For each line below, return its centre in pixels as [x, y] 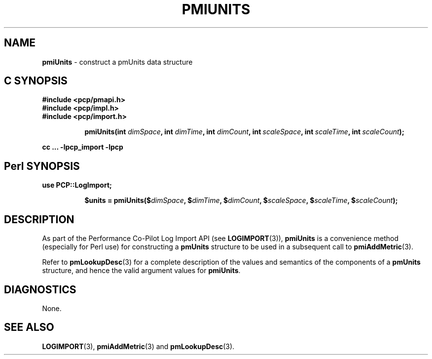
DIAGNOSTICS [40, 289]
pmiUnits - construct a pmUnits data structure [117, 62]
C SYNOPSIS [36, 81]
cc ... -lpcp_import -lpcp [83, 147]
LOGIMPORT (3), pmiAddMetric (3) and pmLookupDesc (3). [138, 346]
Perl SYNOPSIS [42, 166]
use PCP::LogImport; [77, 185]
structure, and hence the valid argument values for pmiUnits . [141, 271]
